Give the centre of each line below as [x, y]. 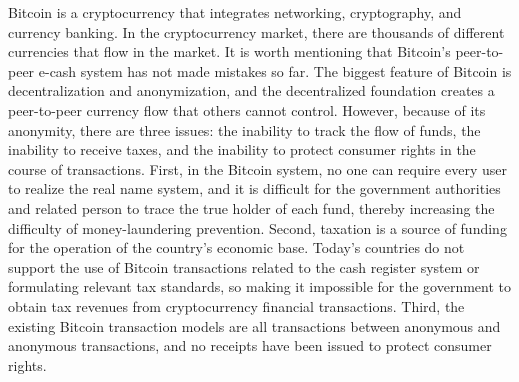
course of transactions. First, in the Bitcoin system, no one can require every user [257, 168]
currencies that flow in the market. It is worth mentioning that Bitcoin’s [229, 51]
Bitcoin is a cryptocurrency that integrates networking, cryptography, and [235, 12]
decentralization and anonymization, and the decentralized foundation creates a [251, 90]
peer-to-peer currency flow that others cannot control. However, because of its [247, 109]
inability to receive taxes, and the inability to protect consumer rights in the [242, 149]
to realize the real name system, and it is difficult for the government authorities [254, 188]
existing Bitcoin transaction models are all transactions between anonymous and [254, 325]
